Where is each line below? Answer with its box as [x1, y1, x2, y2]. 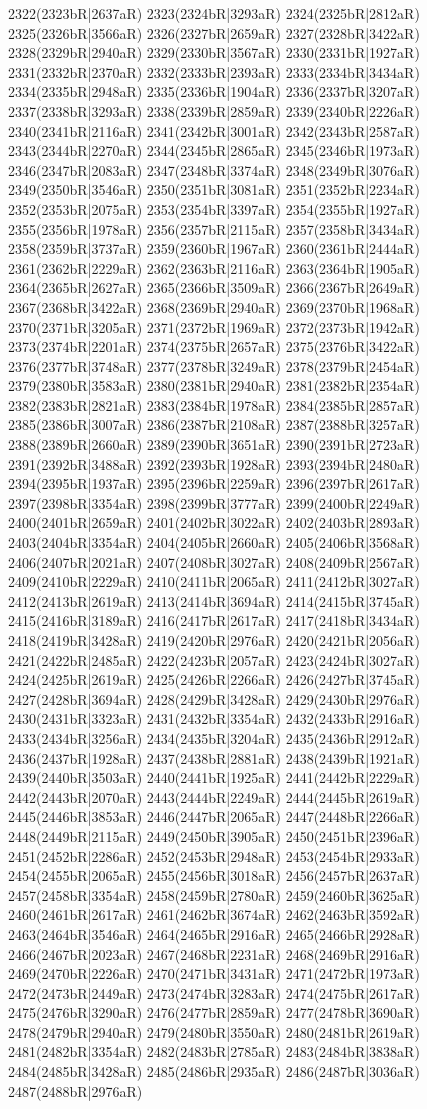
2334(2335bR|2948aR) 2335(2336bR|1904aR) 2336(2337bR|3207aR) [8, 81, 420, 102]
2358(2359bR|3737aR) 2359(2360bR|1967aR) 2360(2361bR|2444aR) [8, 238, 420, 259]
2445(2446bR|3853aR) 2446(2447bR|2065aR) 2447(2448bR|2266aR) [8, 806, 420, 827]
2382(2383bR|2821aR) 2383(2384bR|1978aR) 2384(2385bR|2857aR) [8, 394, 420, 415]
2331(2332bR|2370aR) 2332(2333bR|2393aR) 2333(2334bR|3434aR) [8, 61, 420, 82]
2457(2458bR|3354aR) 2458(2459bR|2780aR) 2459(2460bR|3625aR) [8, 884, 420, 905]
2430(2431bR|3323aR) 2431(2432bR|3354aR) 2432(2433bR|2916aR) [8, 708, 420, 729]
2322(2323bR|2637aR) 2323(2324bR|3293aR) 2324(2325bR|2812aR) [8, 3, 420, 23]
